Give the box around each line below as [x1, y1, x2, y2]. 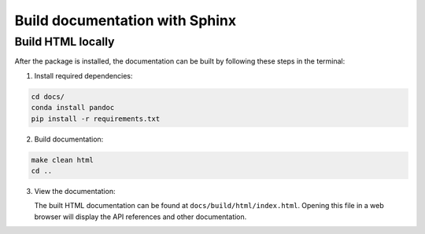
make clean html [31, 155, 94, 164]
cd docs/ [31, 92, 65, 101]
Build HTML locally [14, 35, 115, 49]
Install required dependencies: [34, 71, 133, 80]
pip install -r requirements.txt [31, 114, 161, 123]
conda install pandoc [31, 103, 115, 112]
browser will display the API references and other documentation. [34, 212, 247, 221]
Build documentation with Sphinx [14, 12, 236, 29]
